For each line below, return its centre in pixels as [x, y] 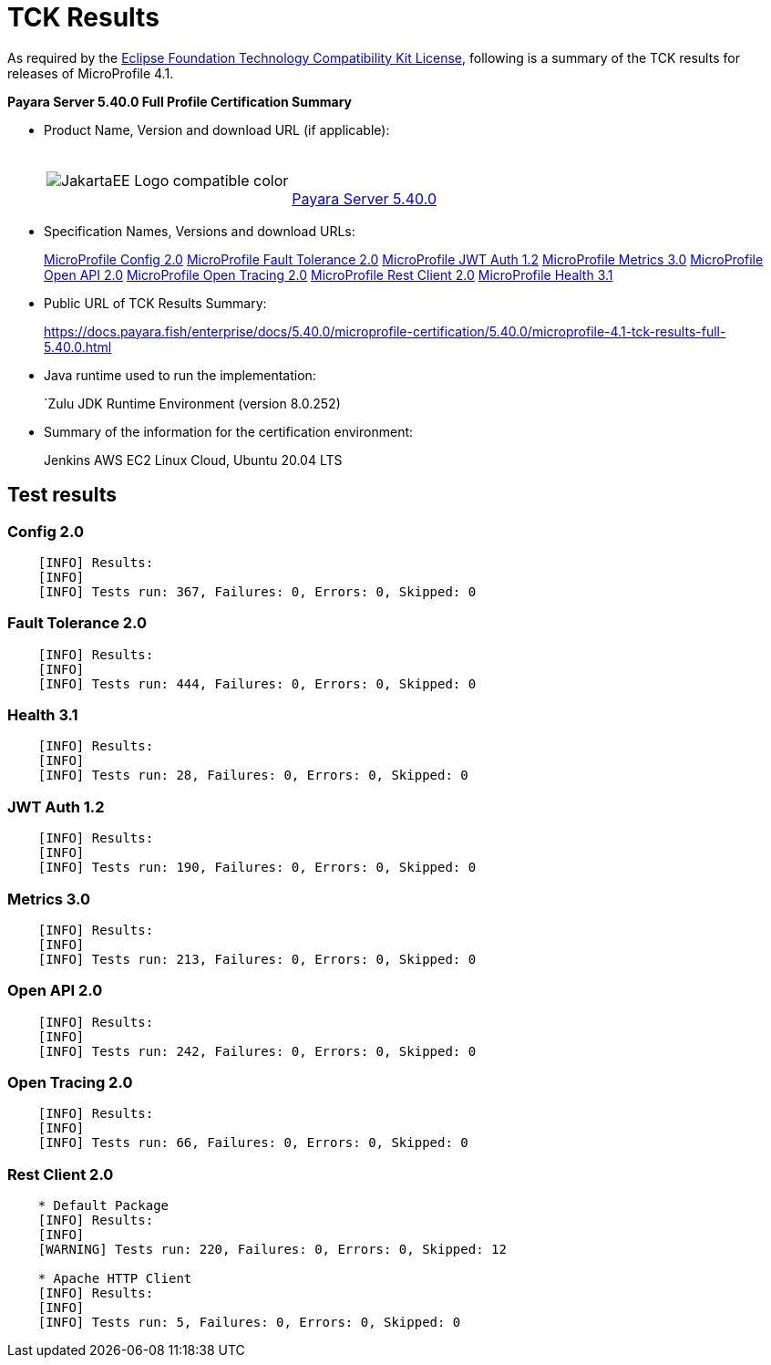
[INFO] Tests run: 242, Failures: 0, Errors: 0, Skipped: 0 [257, 1051]
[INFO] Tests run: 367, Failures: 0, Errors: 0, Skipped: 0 [257, 591]
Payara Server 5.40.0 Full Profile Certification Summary [180, 101]
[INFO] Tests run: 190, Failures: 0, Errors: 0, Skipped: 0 [257, 868]
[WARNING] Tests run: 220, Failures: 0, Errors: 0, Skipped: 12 [272, 1250]
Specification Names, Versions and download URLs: [200, 231]
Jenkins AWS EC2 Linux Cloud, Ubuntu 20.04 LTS [193, 460]
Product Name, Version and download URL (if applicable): [217, 129]
